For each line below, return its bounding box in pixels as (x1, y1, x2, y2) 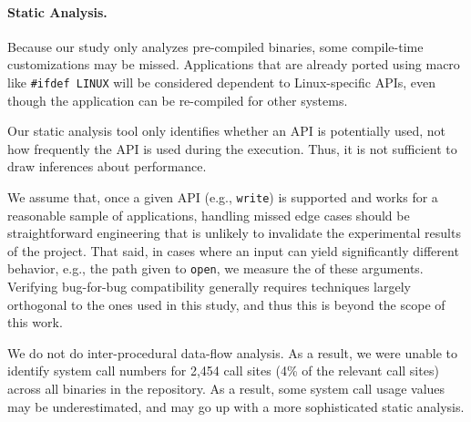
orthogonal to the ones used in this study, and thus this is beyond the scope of (7, 294, 445, 314)
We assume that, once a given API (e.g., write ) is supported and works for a (7, 188, 438, 207)
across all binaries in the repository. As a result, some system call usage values (7, 379, 445, 398)
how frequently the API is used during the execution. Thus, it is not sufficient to (7, 139, 457, 158)
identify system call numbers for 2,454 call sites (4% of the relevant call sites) (7, 361, 439, 380)
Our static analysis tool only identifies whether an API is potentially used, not (7, 121, 446, 140)
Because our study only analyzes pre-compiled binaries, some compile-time (7, 36, 424, 56)
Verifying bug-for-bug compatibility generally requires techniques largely (7, 277, 412, 296)
